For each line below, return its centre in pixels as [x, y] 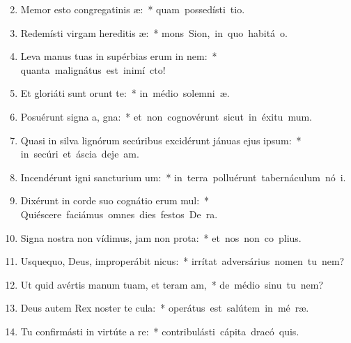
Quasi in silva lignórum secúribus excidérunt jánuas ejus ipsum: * [161, 140]
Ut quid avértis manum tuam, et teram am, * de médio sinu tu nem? [172, 284]
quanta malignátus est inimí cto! [93, 69]
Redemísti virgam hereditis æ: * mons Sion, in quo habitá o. [154, 32]
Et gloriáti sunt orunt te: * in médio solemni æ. [125, 93]
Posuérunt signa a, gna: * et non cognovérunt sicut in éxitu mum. [166, 116]
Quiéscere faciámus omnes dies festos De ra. [119, 214]
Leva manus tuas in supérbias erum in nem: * [119, 56]
